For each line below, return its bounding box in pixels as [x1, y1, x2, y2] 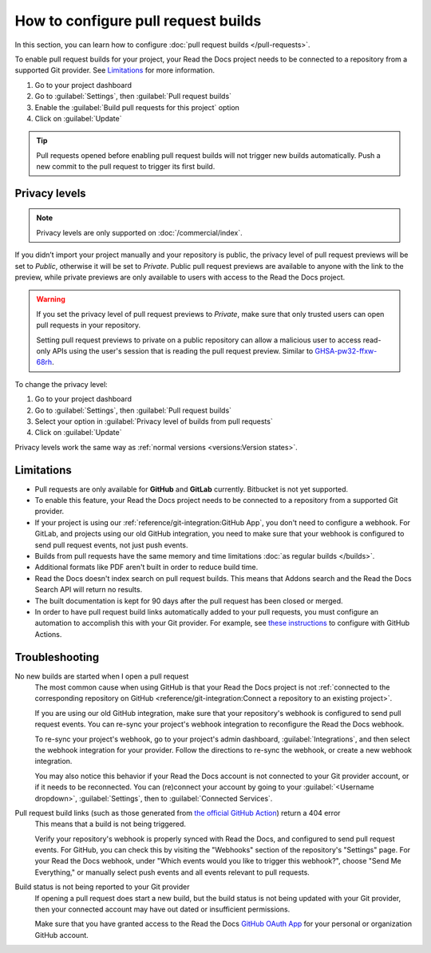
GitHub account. [34, 930, 89, 939]
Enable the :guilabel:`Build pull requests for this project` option [34, 102, 239, 112]
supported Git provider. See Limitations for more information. [14, 65, 215, 75]
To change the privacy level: [14, 379, 108, 389]
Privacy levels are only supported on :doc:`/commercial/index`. [36, 227, 243, 237]
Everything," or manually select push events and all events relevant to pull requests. [34, 867, 310, 877]
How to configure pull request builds [14, 12, 262, 30]
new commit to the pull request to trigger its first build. [36, 162, 215, 172]
